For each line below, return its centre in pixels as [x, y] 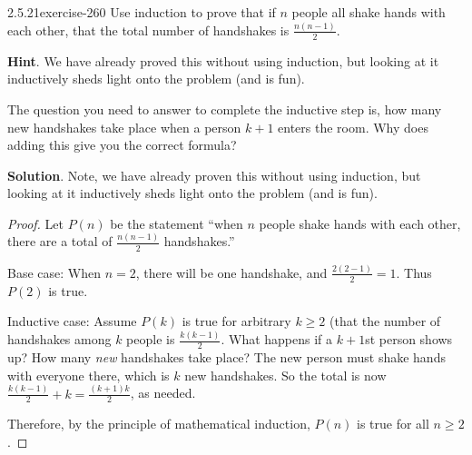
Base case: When [54, 272]
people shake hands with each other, [360, 223]
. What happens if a [277, 339]
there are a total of [60, 241]
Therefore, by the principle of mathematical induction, [159, 424]
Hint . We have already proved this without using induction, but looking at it [223, 60]
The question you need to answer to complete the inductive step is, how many [225, 109]
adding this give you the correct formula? [122, 145]
